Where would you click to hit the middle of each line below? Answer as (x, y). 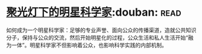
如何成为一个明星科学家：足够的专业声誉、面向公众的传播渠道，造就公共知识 (101, 30)
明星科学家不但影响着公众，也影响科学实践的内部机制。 (99, 45)
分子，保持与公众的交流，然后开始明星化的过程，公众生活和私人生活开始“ (97, 37)
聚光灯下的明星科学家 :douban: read (94, 12)
